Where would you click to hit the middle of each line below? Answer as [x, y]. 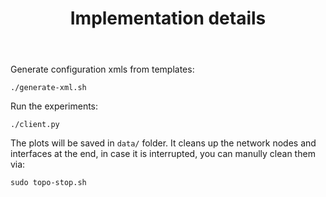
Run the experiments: [54, 106]
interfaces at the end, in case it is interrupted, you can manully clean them [163, 154]
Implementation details [168, 18]
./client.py [35, 125]
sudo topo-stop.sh [48, 183]
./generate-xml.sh [48, 88]
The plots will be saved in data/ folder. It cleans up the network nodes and [163, 143]
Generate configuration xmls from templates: [102, 69]
